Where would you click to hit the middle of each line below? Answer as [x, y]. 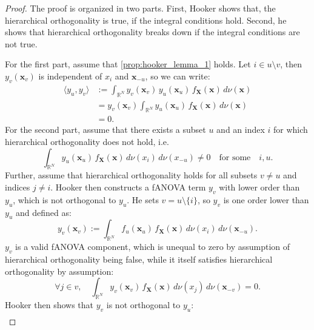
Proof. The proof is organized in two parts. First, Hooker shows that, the [140, 8]
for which [291, 130]
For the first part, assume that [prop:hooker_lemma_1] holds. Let [128, 64]
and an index [241, 130]
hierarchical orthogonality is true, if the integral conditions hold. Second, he [146, 20]
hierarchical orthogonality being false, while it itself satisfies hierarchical [139, 259]
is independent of [70, 76]
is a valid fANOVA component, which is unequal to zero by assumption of [153, 247]
